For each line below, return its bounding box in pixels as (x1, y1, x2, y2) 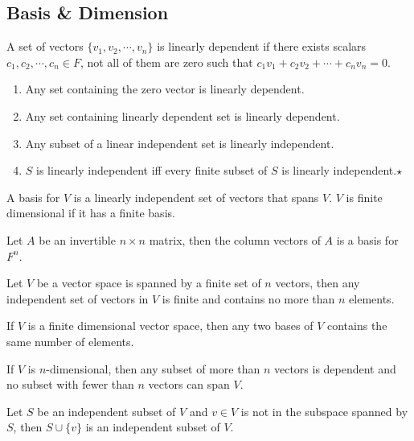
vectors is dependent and (273, 360, 396, 377)
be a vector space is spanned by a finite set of (36, 274, 261, 291)
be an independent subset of (37, 402, 176, 419)
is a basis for (336, 231, 399, 248)
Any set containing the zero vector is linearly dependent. (25, 80, 305, 97)
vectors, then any (275, 274, 360, 291)
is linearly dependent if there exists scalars (157, 38, 367, 55)
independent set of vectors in (6, 290, 149, 307)
